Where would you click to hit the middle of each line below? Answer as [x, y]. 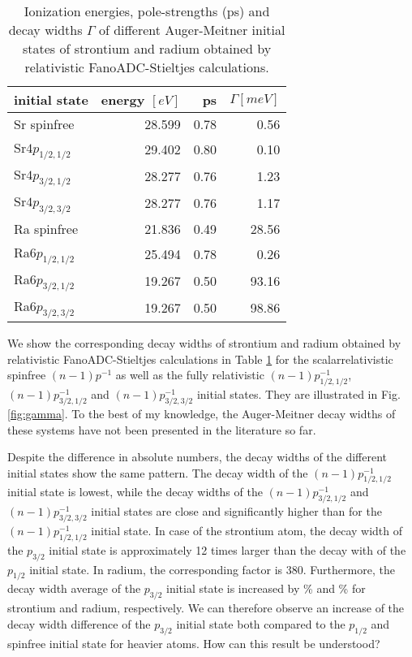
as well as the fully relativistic [190, 375]
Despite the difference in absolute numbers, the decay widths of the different [197, 457]
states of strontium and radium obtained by [147, 48]
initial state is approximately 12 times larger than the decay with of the [227, 549]
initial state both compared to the [261, 623]
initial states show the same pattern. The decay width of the [158, 472]
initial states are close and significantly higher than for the [236, 511]
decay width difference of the [79, 623]
